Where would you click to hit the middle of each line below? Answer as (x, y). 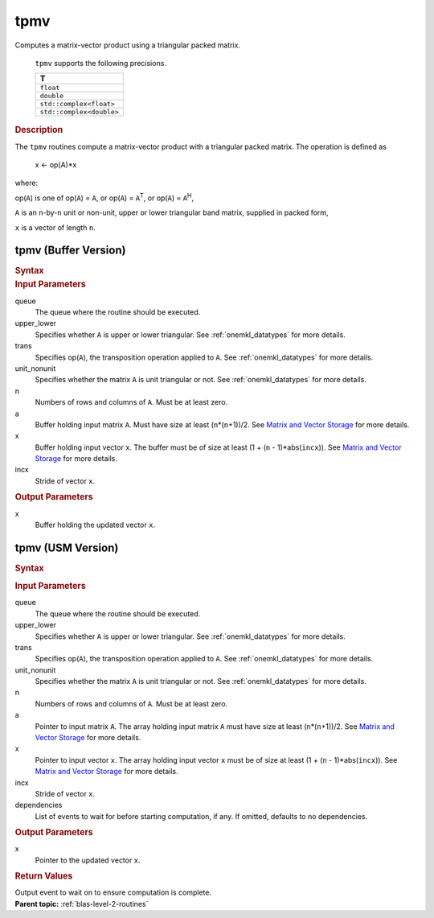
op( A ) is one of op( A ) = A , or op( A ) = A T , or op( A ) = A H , (104, 197)
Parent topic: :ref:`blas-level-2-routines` (82, 904)
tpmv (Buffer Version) (70, 251)
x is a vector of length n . (55, 227)
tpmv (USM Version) (67, 548)
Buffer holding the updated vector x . (95, 525)
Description (39, 130)
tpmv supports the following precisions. (100, 63)
